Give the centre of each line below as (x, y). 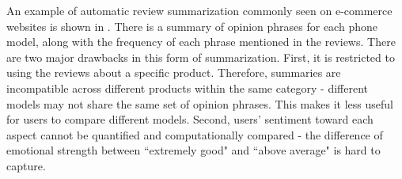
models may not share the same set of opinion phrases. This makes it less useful (200, 103)
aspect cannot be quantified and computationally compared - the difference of (195, 134)
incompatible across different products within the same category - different (188, 88)
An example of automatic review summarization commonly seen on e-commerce (199, 10)
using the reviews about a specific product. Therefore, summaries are (174, 72)
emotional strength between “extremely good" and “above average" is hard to (193, 150)
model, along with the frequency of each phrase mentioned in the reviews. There (201, 42)
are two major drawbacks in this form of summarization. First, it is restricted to (201, 57)
